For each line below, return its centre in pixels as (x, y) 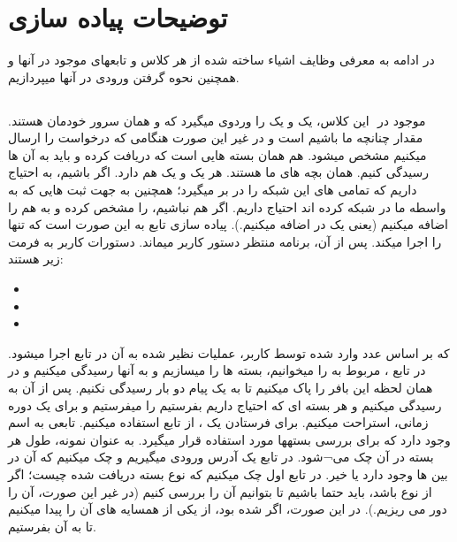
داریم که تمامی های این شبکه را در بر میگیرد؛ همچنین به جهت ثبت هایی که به (213, 190)
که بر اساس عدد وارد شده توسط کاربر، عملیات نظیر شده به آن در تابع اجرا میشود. (229, 352)
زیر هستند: (36, 259)
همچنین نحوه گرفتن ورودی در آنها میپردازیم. (124, 76)
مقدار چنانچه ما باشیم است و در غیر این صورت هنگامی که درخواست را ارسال (216, 137)
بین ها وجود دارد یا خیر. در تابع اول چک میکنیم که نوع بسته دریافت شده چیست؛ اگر (228, 473)
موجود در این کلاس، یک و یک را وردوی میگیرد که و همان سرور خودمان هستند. (217, 120)
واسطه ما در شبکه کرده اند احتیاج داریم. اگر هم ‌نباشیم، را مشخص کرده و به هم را (227, 206)
